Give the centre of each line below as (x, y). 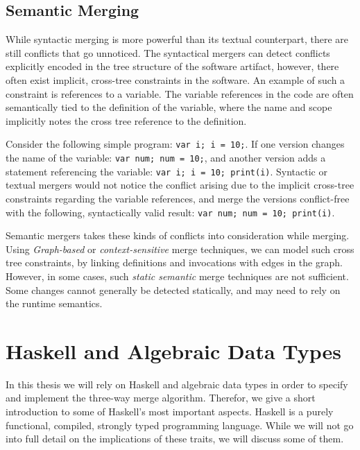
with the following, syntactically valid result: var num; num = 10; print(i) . (170, 212)
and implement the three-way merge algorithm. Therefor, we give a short (161, 398)
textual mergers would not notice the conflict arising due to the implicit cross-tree (180, 185)
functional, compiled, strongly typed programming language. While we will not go (180, 425)
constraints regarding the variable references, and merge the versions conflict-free (178, 198)
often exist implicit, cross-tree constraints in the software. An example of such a (175, 79)
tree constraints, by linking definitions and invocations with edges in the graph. (174, 262)
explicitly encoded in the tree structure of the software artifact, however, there (172, 66)
